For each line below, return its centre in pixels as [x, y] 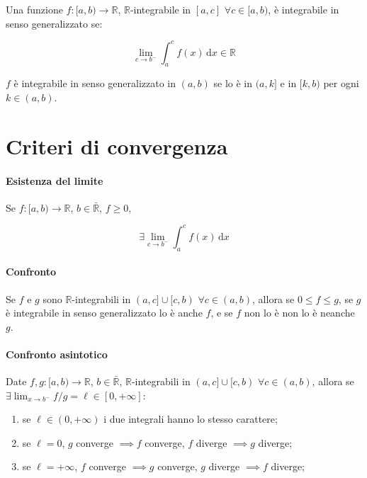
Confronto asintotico [57, 354]
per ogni [341, 83]
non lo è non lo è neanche [299, 313]
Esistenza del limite [55, 180]
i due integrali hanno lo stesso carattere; [191, 419]
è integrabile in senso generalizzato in [95, 83]
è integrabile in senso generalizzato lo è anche [104, 313]
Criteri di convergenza [117, 146]
